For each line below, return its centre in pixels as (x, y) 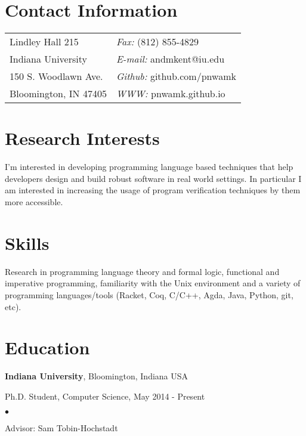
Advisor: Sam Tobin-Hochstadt (61, 428)
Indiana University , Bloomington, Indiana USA (97, 376)
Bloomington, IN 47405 (58, 94)
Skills (27, 242)
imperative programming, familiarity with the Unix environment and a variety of (153, 283)
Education (47, 347)
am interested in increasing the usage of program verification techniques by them (153, 190)
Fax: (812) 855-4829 (157, 42)
